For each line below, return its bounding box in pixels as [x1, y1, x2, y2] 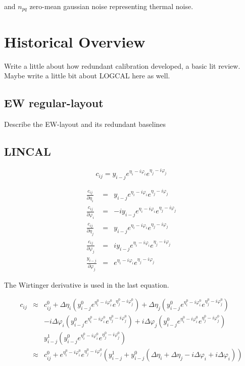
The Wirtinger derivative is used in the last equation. [4, 279, 169, 290]
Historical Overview [4, 31, 145, 52]
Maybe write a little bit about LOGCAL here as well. [4, 70, 170, 81]
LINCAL [4, 143, 51, 159]
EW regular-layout [4, 95, 104, 111]
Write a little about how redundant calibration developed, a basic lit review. [4, 60, 240, 71]
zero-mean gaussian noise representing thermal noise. [29, 1, 193, 11]
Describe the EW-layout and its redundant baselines [4, 118, 166, 129]
